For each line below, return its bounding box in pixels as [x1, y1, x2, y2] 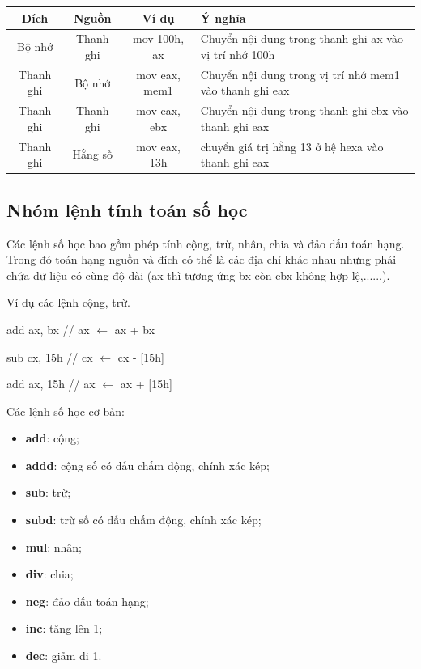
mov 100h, [133, 30, 185, 47]
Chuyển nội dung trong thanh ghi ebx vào [200, 102, 409, 119]
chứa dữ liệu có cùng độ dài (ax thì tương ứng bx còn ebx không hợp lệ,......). [6, 266, 390, 283]
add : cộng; [25, 430, 79, 447]
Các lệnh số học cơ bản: [6, 402, 125, 419]
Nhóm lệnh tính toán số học [6, 197, 248, 222]
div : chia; [25, 565, 74, 582]
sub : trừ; [25, 484, 71, 501]
